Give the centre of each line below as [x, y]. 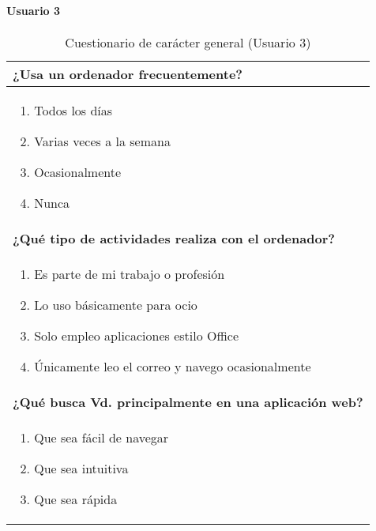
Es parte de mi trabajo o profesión [130, 273]
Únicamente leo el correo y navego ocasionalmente [173, 366]
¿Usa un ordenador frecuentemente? [128, 73]
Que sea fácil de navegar [102, 437]
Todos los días [73, 110]
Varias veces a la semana [102, 141]
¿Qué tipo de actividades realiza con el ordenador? [174, 238]
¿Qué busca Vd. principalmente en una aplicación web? [188, 401]
